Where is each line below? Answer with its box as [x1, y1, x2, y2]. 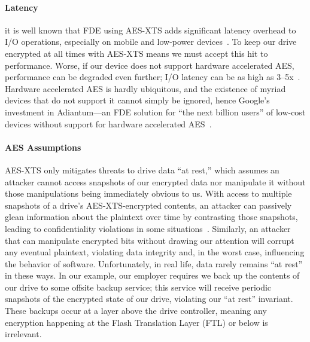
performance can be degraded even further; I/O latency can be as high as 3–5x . [5, 71, 300, 83]
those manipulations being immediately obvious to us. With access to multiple [5, 187, 292, 200]
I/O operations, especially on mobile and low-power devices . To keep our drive [5, 35, 297, 48]
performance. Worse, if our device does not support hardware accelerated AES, [5, 59, 294, 71]
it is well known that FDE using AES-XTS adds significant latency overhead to [5, 23, 296, 36]
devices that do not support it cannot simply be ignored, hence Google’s [5, 94, 270, 106]
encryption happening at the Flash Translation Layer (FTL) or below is [5, 316, 268, 328]
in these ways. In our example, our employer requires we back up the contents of [5, 269, 300, 282]
